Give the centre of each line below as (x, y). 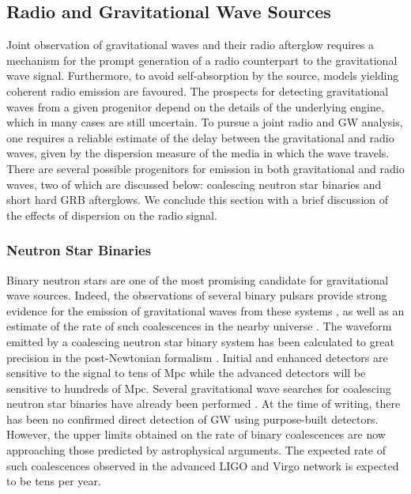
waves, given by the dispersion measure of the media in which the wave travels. (198, 153)
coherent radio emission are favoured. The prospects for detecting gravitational (198, 91)
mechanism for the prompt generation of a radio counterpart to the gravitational (202, 60)
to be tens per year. (54, 481)
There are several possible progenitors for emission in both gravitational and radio (205, 168)
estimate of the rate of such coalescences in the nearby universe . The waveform (199, 326)
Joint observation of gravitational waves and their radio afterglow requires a (190, 45)
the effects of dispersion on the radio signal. (112, 215)
